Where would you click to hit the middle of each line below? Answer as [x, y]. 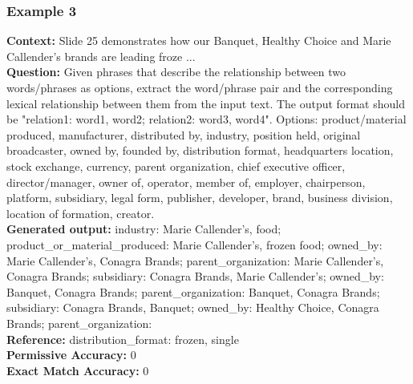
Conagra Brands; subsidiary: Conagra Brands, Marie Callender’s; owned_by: [195, 276]
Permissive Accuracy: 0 [71, 355]
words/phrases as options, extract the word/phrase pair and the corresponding [200, 87]
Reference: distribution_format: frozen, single [123, 339]
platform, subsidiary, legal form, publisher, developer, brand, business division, [200, 198]
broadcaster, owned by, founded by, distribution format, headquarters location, [200, 150]
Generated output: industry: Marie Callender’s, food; [144, 229]
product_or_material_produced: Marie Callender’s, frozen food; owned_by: [194, 244]
